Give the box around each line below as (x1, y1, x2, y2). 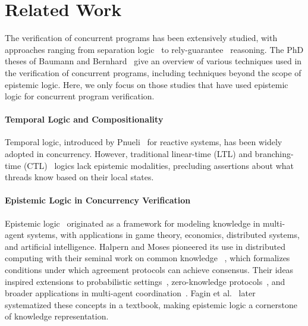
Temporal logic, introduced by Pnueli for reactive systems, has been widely (5, 136, 282, 148)
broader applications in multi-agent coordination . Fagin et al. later (5, 287, 256, 299)
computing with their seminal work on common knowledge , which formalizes (5, 252, 290, 264)
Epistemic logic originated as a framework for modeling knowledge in (5, 217, 260, 229)
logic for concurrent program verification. (5, 90, 155, 102)
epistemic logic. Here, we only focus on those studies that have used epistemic (5, 78, 288, 90)
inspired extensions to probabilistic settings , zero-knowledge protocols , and (5, 275, 285, 287)
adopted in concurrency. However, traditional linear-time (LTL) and (5, 148, 252, 160)
